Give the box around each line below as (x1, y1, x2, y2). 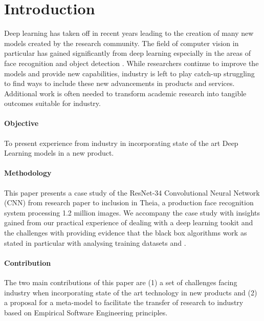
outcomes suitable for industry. (4, 98, 101, 109)
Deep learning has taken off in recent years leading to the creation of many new (4, 28, 254, 38)
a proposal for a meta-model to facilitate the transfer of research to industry (4, 297, 244, 308)
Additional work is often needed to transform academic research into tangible (4, 88, 247, 98)
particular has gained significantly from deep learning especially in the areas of (4, 48, 251, 58)
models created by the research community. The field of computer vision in (4, 37, 239, 48)
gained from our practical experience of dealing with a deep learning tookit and (4, 217, 253, 228)
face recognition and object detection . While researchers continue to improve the (4, 57, 259, 68)
